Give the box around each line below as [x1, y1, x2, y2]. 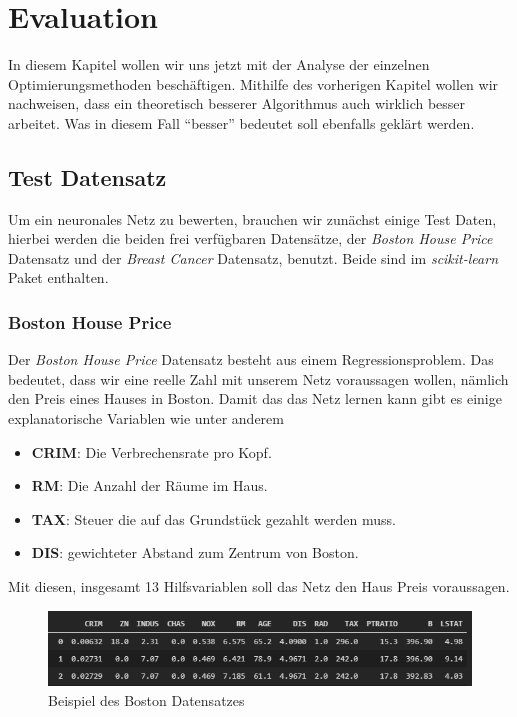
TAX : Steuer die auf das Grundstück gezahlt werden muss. [31, 508, 396, 529]
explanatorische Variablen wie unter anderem [8, 408, 284, 429]
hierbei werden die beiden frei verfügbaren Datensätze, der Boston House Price [8, 228, 493, 249]
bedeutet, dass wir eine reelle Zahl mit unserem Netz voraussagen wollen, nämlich [8, 368, 509, 389]
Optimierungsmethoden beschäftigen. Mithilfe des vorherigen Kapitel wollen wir [8, 73, 499, 94]
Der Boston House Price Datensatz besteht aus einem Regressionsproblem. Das [8, 349, 494, 370]
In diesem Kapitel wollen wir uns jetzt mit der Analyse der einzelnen [8, 54, 430, 75]
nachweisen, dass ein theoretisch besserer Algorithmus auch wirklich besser [8, 93, 466, 114]
